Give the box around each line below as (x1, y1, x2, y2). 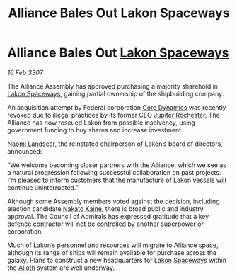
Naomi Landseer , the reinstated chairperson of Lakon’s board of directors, (7, 139, 223, 148)
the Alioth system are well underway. (7, 263, 115, 272)
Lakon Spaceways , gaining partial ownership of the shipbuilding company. (7, 89, 224, 98)
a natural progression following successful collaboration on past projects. (7, 168, 221, 176)
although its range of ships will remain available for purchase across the (7, 248, 217, 256)
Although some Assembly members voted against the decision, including (7, 197, 221, 205)
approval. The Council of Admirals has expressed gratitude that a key (7, 212, 209, 220)
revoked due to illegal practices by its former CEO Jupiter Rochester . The (7, 110, 221, 119)
